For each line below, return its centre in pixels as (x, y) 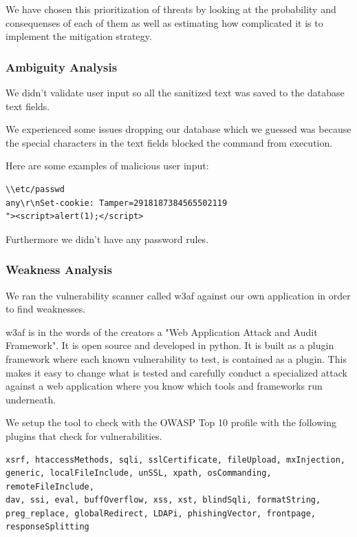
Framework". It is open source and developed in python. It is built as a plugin (170, 345)
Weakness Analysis (59, 270)
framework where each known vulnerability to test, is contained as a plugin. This (176, 358)
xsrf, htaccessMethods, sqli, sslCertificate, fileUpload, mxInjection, (175, 460)
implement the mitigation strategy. (79, 36)
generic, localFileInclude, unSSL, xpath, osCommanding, (139, 473)
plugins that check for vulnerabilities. (84, 435)
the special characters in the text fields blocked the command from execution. (169, 142)
